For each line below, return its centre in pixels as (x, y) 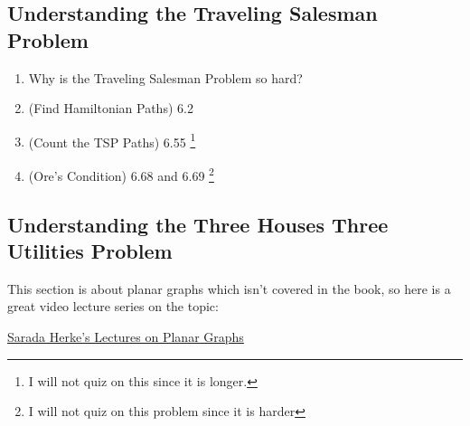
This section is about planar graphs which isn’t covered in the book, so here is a (229, 288)
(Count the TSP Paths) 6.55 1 (112, 140)
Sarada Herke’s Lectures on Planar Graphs (126, 337)
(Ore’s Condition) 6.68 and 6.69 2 (121, 174)
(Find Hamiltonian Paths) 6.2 (111, 108)
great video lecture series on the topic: (113, 306)
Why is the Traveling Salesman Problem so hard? (165, 77)
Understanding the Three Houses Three (198, 224)
